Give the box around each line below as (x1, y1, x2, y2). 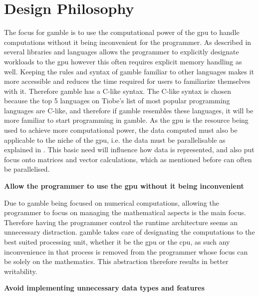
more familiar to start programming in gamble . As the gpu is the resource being (4, 115, 249, 125)
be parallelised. (4, 164, 50, 174)
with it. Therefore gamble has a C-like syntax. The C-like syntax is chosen (4, 85, 232, 96)
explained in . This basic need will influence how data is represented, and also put (4, 144, 255, 155)
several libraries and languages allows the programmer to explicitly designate (4, 46, 239, 57)
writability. (4, 266, 37, 276)
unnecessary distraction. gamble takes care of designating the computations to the (4, 227, 255, 237)
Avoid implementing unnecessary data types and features (4, 283, 205, 293)
